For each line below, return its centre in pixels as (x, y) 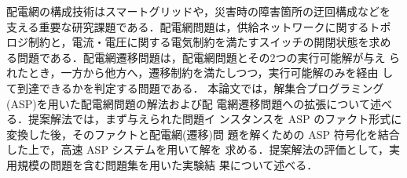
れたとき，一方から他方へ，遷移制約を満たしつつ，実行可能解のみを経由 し (200, 73)
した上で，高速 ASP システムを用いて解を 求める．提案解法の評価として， (198, 149)
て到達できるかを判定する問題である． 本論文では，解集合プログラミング (195, 87)
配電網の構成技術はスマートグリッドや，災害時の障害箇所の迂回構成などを (199, 11)
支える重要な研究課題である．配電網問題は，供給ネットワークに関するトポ (199, 26)
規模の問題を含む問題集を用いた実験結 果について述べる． (167, 164)
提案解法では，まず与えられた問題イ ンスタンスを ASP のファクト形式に (215, 119)
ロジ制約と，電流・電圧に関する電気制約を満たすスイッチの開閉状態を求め (199, 42)
